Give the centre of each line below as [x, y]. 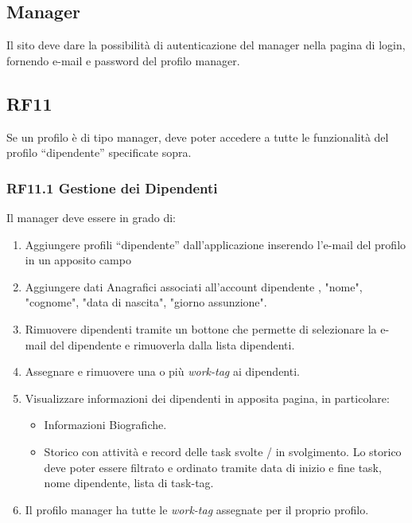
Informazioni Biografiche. [105, 425]
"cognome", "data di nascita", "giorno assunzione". [146, 302]
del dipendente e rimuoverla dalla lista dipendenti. [172, 344]
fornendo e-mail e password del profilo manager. [123, 60]
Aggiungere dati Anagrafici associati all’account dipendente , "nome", [194, 286]
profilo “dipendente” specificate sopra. [99, 152]
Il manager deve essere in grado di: [91, 217]
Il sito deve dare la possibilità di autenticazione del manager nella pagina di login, [206, 45]
